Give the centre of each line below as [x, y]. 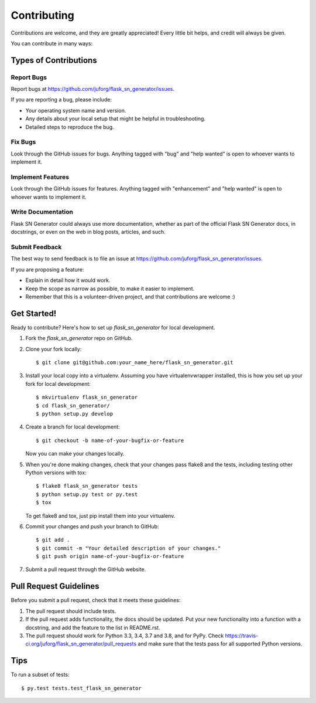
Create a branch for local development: [73, 427]
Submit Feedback [36, 247]
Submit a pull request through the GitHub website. [86, 569]
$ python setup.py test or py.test [87, 494]
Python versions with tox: [56, 473]
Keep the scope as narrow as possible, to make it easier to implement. [110, 288]
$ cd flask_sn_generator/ [73, 405]
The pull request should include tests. [71, 611]
